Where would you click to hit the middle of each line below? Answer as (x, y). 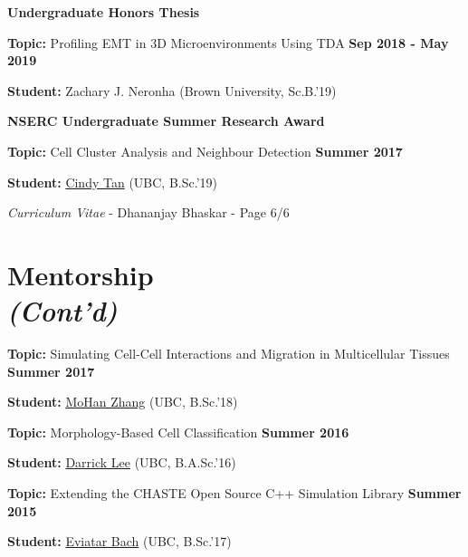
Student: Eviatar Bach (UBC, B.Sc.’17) (119, 541)
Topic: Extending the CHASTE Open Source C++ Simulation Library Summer (234, 493)
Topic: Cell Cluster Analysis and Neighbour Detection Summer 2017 (205, 151)
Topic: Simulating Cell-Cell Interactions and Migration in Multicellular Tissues (229, 354)
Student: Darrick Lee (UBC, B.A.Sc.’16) (122, 462)
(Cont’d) (62, 311)
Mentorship (81, 274)
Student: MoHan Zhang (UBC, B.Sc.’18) (123, 402)
